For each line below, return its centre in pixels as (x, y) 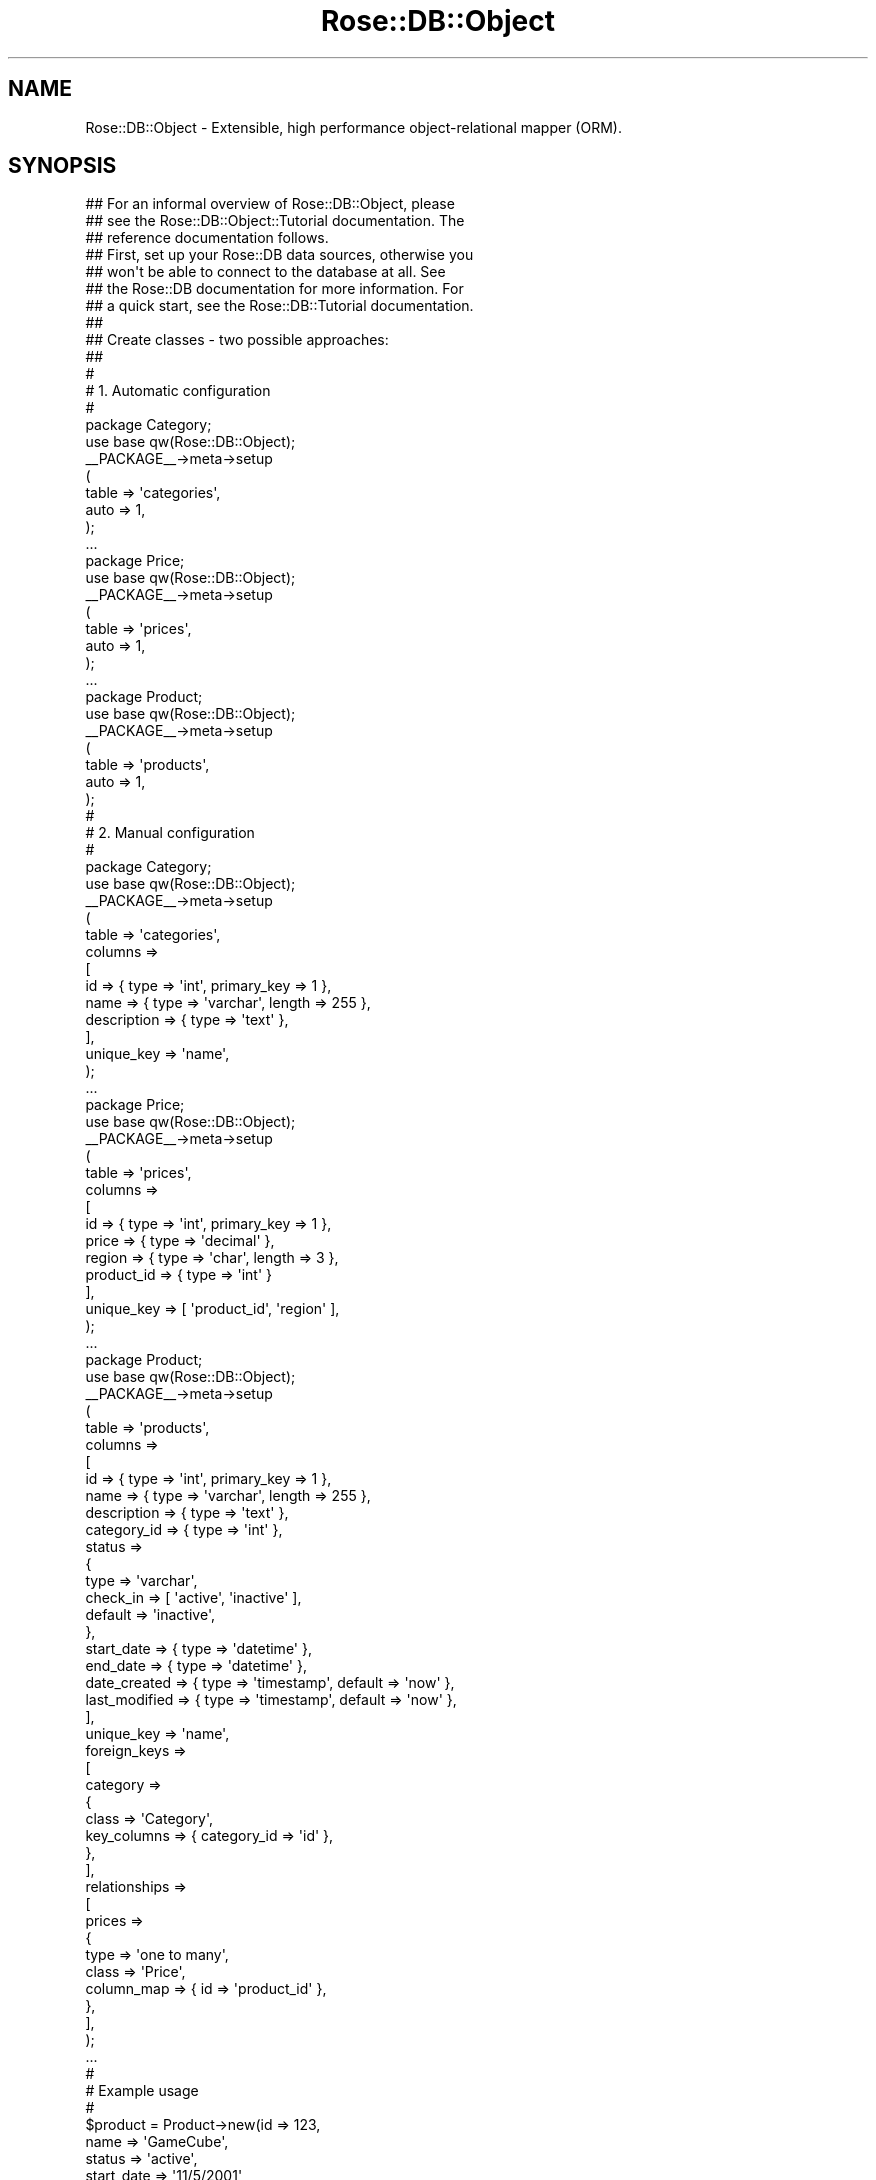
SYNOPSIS (62, 166)
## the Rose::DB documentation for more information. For (274, 289)
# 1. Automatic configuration (178, 391)
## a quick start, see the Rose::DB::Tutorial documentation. (279, 306)
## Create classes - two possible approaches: (237, 340)
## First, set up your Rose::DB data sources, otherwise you (279, 255)
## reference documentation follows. (207, 238)
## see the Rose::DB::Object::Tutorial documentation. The (275, 221)
